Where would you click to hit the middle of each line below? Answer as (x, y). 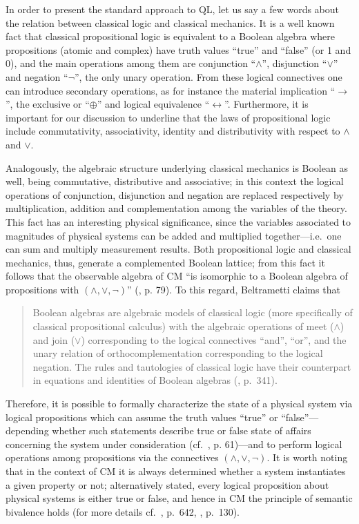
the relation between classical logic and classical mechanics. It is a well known (170, 22)
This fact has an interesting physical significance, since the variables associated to (178, 221)
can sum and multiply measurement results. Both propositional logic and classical (178, 249)
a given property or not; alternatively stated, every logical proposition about (167, 484)
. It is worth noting (307, 457)
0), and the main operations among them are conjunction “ (131, 63)
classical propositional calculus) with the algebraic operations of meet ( (183, 326)
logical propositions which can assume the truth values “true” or (142, 417)
